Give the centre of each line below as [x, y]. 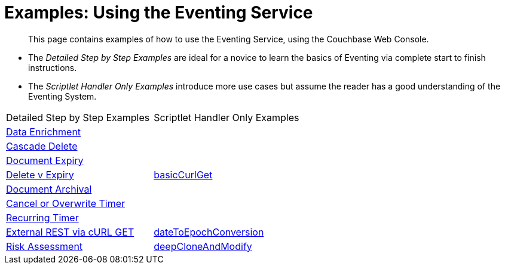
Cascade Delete [42, 146]
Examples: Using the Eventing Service [159, 13]
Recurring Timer [42, 217]
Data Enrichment [44, 132]
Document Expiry [45, 160]
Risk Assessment [45, 246]
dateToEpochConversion [209, 232]
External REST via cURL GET [70, 232]
